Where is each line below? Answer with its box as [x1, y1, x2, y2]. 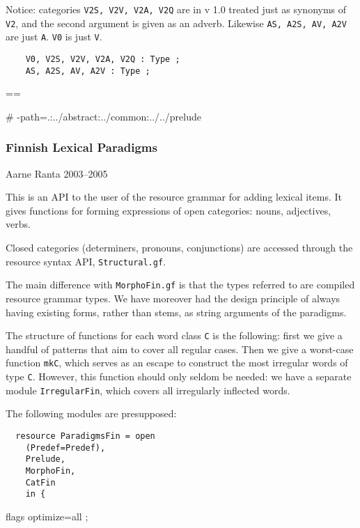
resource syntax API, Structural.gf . [6, 254, 166, 268]
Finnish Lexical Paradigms [6, 139, 157, 156]
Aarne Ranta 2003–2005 [6, 166, 108, 180]
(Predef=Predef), [25, 442, 106, 453]
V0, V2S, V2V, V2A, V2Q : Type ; [25, 54, 180, 64]
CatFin [25, 477, 56, 488]
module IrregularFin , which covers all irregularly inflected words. [6, 382, 290, 397]
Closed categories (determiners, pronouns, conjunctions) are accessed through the [6, 240, 353, 255]
